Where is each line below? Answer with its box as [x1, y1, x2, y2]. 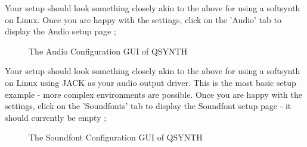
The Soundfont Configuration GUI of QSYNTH [29, 131, 203, 143]
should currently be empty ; [5, 111, 107, 123]
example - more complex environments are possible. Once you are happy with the [5, 88, 302, 100]
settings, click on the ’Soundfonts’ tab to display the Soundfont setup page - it [5, 100, 292, 112]
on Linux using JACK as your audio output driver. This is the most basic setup [5, 76, 296, 88]
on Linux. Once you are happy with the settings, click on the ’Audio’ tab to [5, 13, 281, 25]
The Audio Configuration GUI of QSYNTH [29, 44, 188, 57]
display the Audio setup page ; [5, 25, 116, 37]
